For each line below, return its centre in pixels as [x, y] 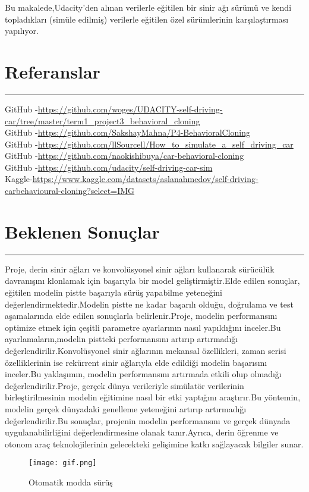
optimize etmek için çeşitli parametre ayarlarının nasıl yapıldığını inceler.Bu [143, 327]
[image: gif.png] [63, 463]
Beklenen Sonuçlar [82, 231]
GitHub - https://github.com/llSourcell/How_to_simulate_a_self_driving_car [149, 144]
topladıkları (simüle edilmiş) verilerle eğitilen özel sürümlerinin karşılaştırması [147, 19]
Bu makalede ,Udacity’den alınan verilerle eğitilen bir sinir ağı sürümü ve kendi [148, 7]
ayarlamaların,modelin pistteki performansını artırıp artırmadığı [122, 339]
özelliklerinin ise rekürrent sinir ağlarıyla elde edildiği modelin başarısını [136, 362]
